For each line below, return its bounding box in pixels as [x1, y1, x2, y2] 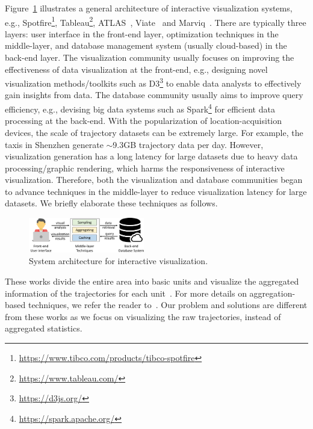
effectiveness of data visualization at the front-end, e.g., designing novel [5, 63, 268, 75]
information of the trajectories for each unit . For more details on [5, 286, 247, 299]
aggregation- [249, 286, 296, 299]
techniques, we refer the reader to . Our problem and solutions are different [28, 298, 308, 311]
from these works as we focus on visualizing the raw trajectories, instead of [5, 310, 281, 323]
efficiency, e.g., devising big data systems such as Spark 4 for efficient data [5, 101, 275, 115]
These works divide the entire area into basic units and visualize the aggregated [5, 275, 299, 287]
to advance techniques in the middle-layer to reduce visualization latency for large [5, 185, 307, 197]
